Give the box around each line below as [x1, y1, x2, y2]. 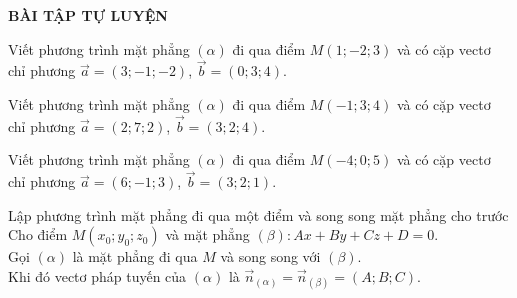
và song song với [220, 246, 321, 267]
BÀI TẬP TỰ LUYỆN [8, 5, 168, 25]
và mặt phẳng [165, 224, 250, 245]
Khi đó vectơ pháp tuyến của [8, 266, 187, 286]
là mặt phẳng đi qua [72, 246, 198, 267]
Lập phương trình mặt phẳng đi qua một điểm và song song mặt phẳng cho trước [8, 204, 509, 225]
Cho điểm [8, 224, 68, 245]
